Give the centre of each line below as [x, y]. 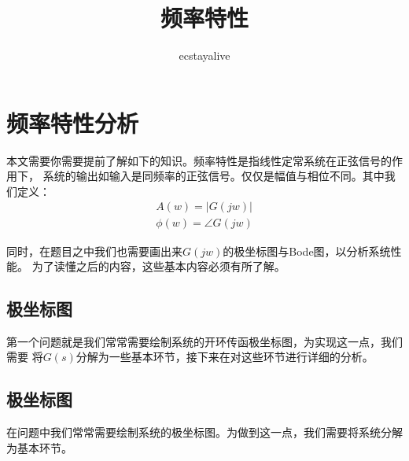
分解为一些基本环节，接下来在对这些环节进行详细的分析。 [225, 357]
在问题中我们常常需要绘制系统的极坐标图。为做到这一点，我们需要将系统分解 [204, 432]
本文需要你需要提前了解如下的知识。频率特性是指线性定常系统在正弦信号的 [199, 160]
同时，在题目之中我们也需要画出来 [94, 251]
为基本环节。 [39, 447]
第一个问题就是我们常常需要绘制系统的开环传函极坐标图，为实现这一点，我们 [204, 341]
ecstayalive [204, 55]
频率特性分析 [73, 122]
